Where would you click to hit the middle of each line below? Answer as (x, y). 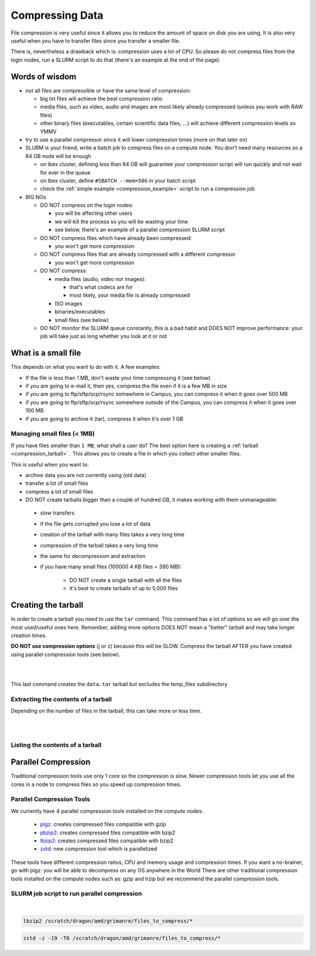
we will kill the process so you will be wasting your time (121, 221)
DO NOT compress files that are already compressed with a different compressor (138, 254)
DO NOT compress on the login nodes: (87, 205)
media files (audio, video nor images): (100, 279)
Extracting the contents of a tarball (61, 699)
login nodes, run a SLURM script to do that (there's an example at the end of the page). (116, 60)
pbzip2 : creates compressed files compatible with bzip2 (108, 832)
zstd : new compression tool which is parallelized (99, 849)
